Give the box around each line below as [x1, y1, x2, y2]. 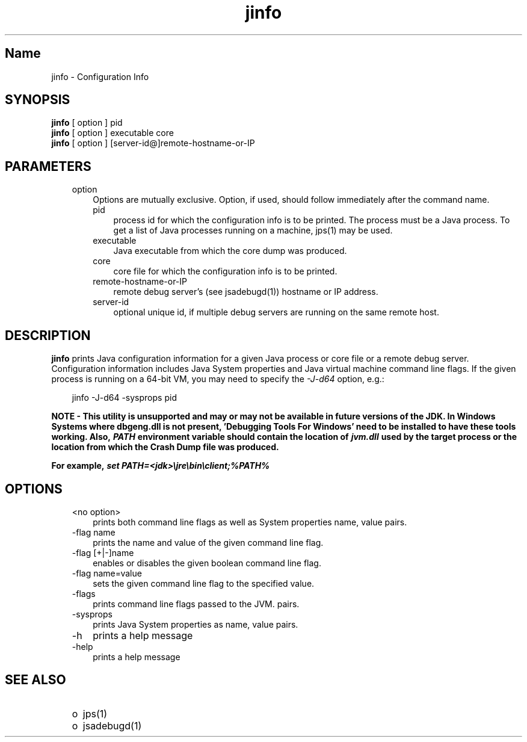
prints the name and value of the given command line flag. [93, 537, 324, 548]
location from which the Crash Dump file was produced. [51, 442, 279, 453]
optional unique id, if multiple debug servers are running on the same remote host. [113, 307, 439, 318]
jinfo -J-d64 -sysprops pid [72, 392, 177, 403]
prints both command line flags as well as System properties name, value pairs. [93, 516, 407, 527]
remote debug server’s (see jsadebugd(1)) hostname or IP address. [113, 286, 378, 297]
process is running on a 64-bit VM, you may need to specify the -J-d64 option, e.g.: [51, 374, 384, 385]
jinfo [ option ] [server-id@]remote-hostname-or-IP [51, 138, 255, 149]
